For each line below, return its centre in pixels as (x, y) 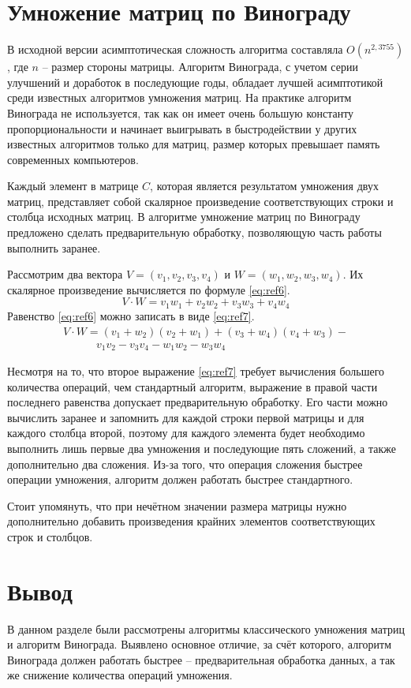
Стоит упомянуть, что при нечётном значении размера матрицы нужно (177, 505)
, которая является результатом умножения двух (264, 186)
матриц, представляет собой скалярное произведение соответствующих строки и (200, 201)
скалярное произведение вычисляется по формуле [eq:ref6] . (149, 289)
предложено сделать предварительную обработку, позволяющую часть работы (194, 232)
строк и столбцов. (50, 536)
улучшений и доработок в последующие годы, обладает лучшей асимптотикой (195, 82)
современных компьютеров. (73, 159)
